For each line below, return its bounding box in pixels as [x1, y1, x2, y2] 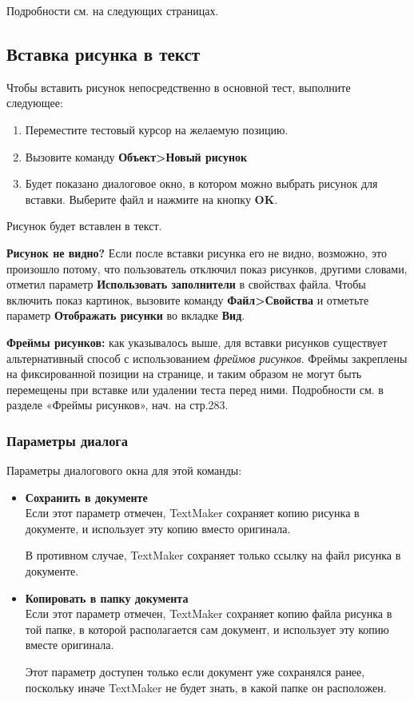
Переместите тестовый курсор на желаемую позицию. [25, 121, 289, 137]
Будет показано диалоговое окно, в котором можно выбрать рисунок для [25, 175, 378, 192]
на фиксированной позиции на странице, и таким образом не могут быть [6, 365, 362, 382]
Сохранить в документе [25, 488, 148, 505]
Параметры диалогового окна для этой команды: [6, 462, 242, 479]
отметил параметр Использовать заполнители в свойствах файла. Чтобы [6, 276, 366, 293]
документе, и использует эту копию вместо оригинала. [25, 520, 291, 536]
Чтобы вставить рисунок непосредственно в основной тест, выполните [6, 78, 351, 95]
